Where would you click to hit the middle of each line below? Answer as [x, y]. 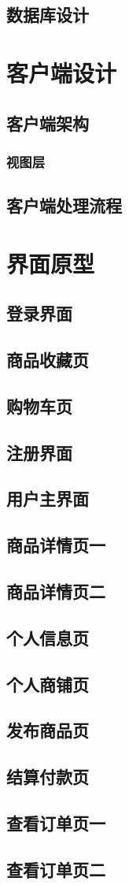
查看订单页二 [56, 869]
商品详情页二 [56, 591]
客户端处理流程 [64, 205]
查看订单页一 [56, 822]
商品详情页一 [56, 545]
